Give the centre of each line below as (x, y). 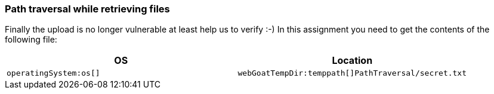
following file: (31, 40)
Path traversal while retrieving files (87, 9)
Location (352, 61)
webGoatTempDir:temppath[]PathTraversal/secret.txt (352, 73)
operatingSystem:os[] (53, 73)
